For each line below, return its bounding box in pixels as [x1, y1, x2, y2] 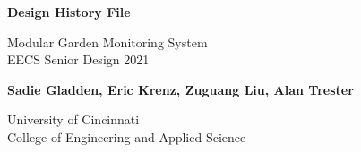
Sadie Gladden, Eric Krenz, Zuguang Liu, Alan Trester [7, 80, 354, 98]
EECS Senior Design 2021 [7, 50, 150, 69]
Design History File [7, 3, 131, 21]
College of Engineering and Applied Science [7, 127, 246, 146]
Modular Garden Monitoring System [7, 32, 208, 51]
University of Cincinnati [7, 110, 140, 129]
